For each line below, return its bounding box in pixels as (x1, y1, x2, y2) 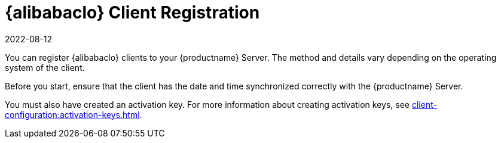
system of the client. (5, 62, 85, 73)
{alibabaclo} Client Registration (5, 2, 260, 23)
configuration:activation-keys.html (5, 109, 140, 120)
